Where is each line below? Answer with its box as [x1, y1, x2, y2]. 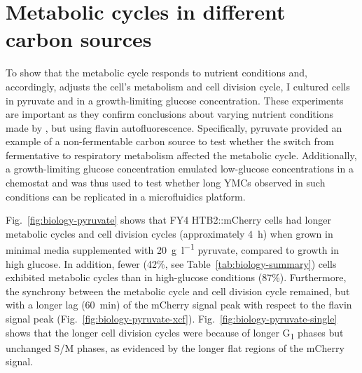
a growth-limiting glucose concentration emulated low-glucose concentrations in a [6, 161, 354, 176]
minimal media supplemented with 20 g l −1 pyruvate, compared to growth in [6, 240, 339, 257]
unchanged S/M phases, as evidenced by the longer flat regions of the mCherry [6, 340, 344, 355]
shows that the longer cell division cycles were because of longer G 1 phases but [6, 325, 344, 341]
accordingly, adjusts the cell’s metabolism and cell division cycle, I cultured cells [6, 79, 350, 93]
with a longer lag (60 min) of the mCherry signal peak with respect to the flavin [6, 297, 352, 312]
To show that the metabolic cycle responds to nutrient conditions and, [6, 65, 307, 80]
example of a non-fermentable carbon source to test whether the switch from [6, 134, 334, 149]
